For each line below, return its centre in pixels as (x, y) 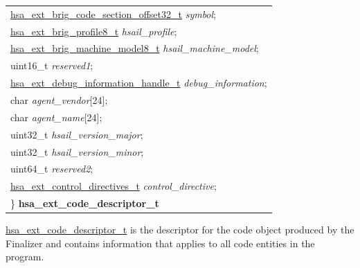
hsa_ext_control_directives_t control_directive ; (114, 186)
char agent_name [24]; (56, 117)
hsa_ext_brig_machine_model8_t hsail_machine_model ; (135, 48)
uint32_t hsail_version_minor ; (77, 151)
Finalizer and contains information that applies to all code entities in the (160, 243)
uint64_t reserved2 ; (52, 169)
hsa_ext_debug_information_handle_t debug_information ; (139, 83)
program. (25, 257)
